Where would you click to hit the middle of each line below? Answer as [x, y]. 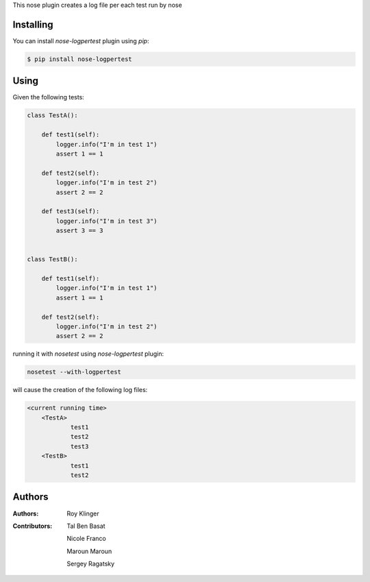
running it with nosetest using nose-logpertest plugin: [88, 354]
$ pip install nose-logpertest [80, 59]
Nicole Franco [86, 539]
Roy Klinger [83, 513]
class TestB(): [52, 259]
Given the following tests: [49, 97]
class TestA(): [52, 116]
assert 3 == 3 [79, 231]
